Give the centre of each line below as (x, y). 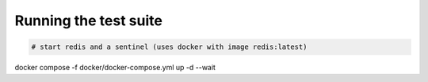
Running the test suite (88, 20)
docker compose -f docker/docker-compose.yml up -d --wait (115, 68)
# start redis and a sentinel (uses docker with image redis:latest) (169, 47)
